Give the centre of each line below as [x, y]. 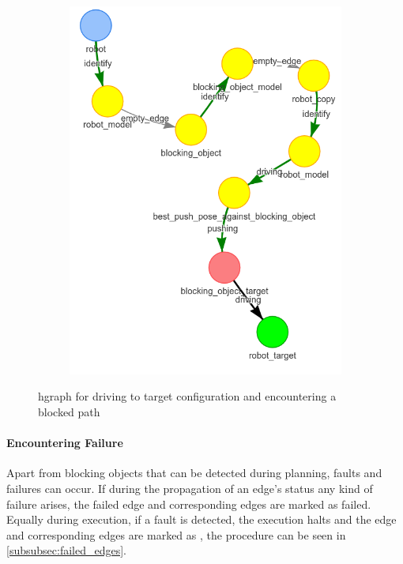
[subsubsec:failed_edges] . [66, 550]
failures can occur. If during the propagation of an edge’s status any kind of [190, 488]
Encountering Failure [65, 443]
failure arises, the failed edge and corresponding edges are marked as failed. [189, 504]
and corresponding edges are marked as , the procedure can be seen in [176, 534]
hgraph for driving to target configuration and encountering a [187, 396]
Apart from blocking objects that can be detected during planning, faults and [194, 473]
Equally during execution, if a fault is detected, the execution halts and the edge [201, 519]
